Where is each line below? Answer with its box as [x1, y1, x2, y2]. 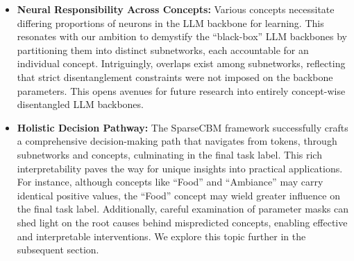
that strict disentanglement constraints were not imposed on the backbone [17, 69, 333, 84]
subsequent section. [17, 242, 99, 257]
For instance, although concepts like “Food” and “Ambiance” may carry [17, 174, 323, 189]
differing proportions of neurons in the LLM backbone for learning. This [17, 15, 324, 30]
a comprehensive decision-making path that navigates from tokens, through [17, 134, 337, 148]
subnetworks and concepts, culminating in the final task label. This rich [17, 147, 322, 161]
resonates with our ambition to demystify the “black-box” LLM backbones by [17, 29, 348, 44]
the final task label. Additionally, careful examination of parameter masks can [17, 201, 348, 216]
